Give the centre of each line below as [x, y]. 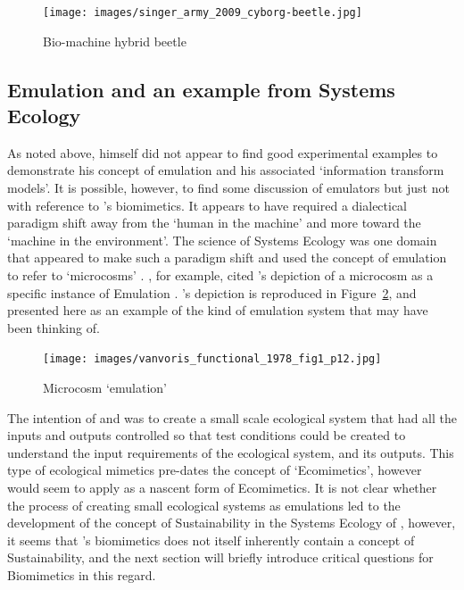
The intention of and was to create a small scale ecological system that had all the [232, 417]
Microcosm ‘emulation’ [105, 388]
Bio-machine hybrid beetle [115, 41]
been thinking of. [54, 327]
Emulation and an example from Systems [201, 89]
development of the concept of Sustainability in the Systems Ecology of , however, [232, 523]
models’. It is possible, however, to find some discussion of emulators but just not [228, 188]
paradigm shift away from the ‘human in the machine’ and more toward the [214, 223]
